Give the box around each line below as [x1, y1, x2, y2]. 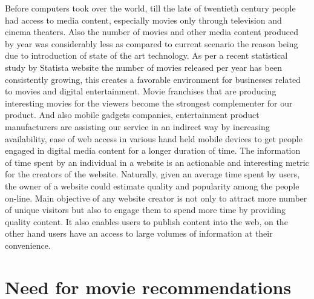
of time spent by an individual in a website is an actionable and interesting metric [5, 156, 309, 168]
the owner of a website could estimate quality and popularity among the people [5, 179, 299, 192]
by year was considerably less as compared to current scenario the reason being [5, 37, 298, 50]
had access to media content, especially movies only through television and [5, 13, 282, 26]
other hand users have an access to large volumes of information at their [5, 227, 273, 240]
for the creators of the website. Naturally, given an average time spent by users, [5, 168, 300, 180]
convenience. [5, 238, 51, 251]
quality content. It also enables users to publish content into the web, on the [5, 215, 288, 228]
